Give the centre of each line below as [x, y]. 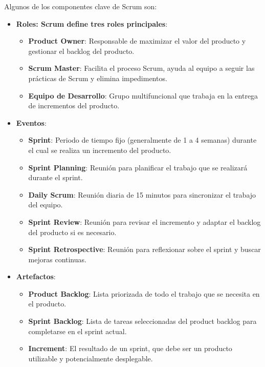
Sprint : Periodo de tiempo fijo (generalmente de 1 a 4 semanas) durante [142, 140]
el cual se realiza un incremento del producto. [100, 150]
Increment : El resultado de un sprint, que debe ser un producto [130, 348]
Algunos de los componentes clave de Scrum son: [81, 6]
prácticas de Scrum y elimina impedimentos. [98, 78]
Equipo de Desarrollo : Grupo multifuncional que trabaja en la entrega [143, 95]
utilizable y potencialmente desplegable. [91, 358]
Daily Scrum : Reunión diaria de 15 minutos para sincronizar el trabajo [142, 194]
